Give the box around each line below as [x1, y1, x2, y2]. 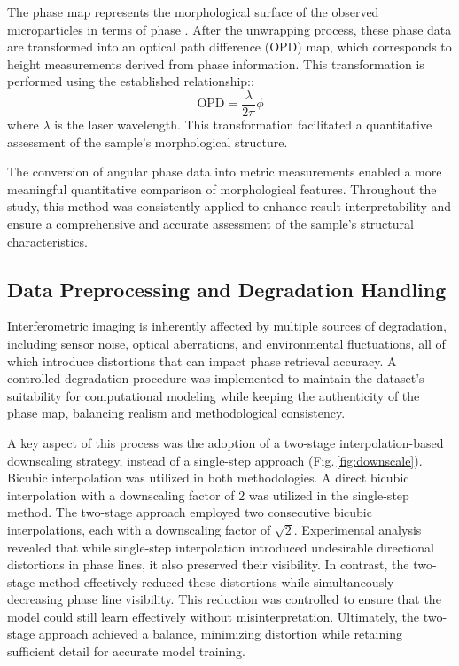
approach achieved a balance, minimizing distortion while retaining [38, 624, 402, 643]
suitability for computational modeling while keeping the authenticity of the [7, 386, 420, 404]
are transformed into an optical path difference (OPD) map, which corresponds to [7, 37, 452, 56]
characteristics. [7, 231, 88, 250]
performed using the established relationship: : [7, 72, 254, 90]
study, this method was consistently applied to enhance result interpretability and [7, 197, 452, 215]
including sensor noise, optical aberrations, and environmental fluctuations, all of [7, 333, 446, 352]
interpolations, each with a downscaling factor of [7, 520, 271, 538]
